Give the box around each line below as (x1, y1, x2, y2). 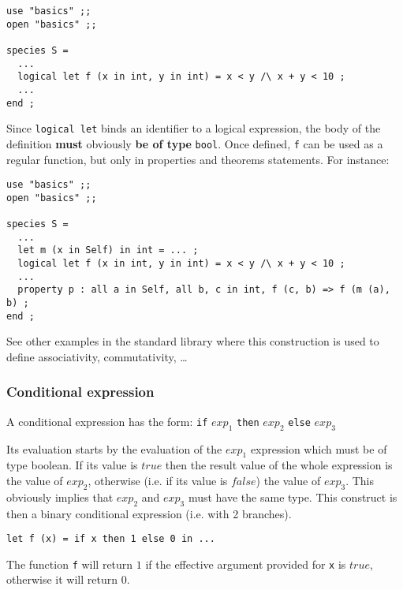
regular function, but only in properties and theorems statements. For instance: (6, 151, 390, 167)
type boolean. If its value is (6, 457, 138, 473)
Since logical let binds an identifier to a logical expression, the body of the (6, 120, 381, 136)
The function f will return (6, 555, 133, 572)
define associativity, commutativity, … (6, 348, 188, 364)
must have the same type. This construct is (188, 488, 397, 505)
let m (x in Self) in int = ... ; (17, 245, 199, 256)
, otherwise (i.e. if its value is (88, 472, 228, 488)
